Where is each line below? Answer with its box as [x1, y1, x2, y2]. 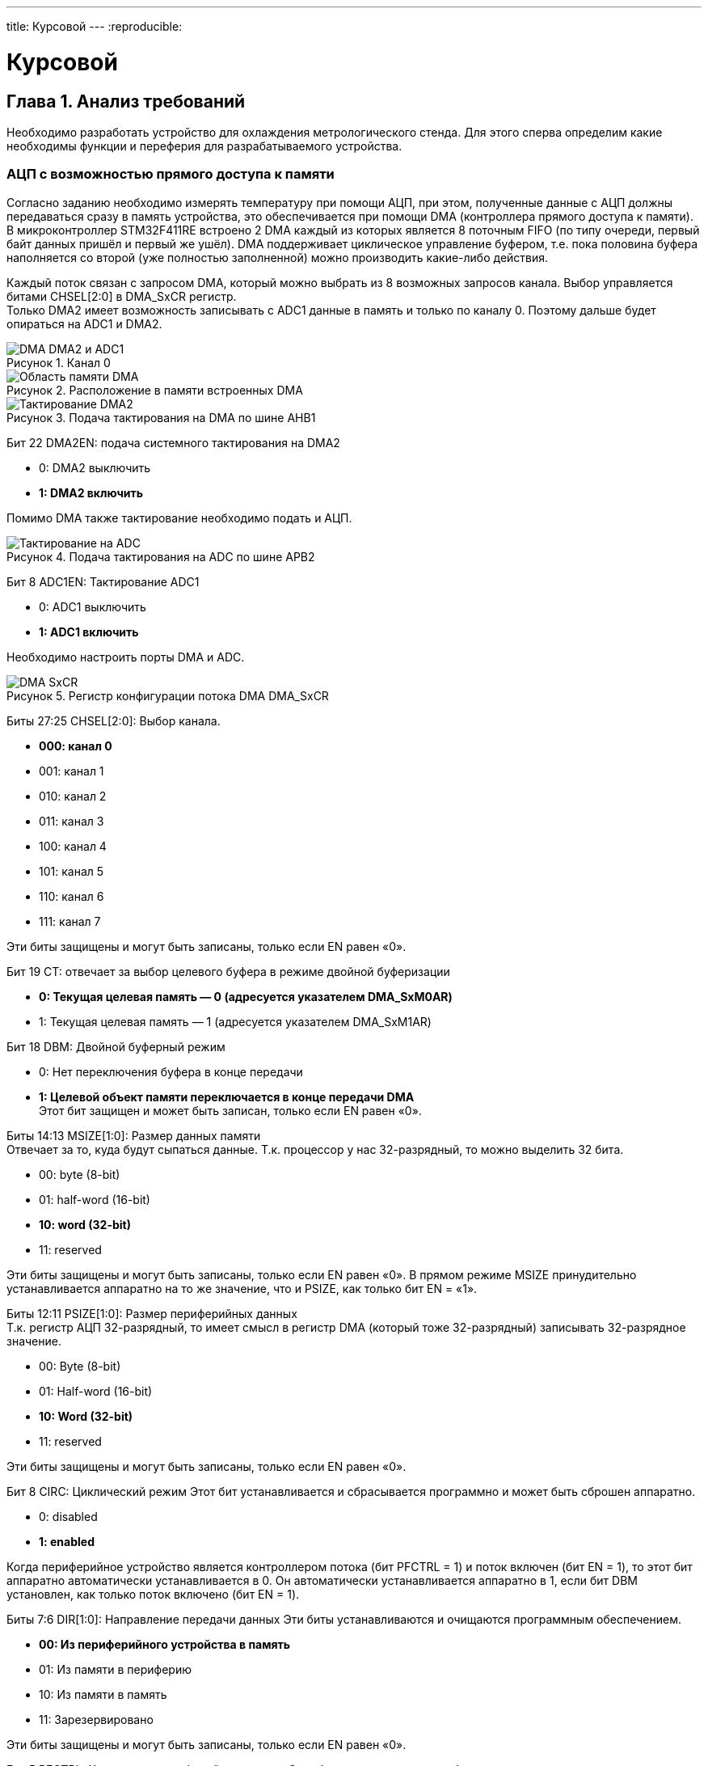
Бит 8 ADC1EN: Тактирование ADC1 [6, 574, 200, 589]
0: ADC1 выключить [39, 599, 146, 614]
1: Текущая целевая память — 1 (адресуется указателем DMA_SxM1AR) [39, 1014, 432, 1029]
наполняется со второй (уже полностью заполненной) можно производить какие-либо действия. [6, 250, 549, 264]
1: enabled [39, 1534, 95, 1548]
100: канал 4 [39, 839, 107, 853]
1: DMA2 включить [39, 485, 144, 500]
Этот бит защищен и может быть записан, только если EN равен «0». [39, 1103, 422, 1117]
